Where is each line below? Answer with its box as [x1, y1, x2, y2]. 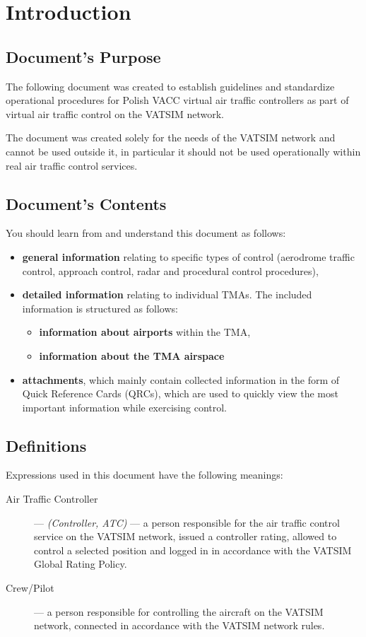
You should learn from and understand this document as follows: [6, 226, 286, 240]
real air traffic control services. [6, 158, 138, 173]
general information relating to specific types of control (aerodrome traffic [22, 249, 355, 264]
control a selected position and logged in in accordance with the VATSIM [34, 542, 352, 557]
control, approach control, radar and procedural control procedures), [22, 263, 319, 278]
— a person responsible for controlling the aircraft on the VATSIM [34, 604, 324, 619]
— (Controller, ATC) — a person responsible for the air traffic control [34, 515, 340, 530]
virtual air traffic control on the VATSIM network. [6, 106, 224, 121]
